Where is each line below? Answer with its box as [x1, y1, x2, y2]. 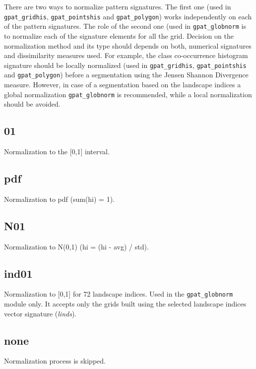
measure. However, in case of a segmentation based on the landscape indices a [4, 79, 241, 89]
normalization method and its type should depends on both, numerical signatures [4, 40, 252, 51]
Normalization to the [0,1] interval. [4, 146, 110, 157]
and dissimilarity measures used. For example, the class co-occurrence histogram [4, 50, 248, 61]
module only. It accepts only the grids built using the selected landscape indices [4, 299, 247, 309]
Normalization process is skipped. [4, 356, 106, 366]
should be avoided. [4, 99, 61, 109]
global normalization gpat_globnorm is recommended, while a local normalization [4, 89, 252, 99]
